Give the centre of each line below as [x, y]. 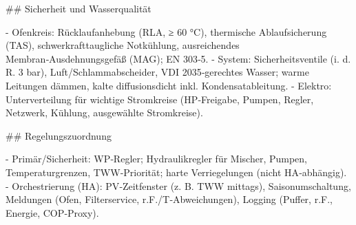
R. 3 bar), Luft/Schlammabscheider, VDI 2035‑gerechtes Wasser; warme [157, 72]
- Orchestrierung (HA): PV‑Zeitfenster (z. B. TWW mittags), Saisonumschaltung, [178, 185]
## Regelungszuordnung [59, 135]
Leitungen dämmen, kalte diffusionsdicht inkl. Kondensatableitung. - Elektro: [169, 85]
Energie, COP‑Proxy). [52, 212]
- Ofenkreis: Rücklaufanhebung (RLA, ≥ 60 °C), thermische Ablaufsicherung [166, 31]
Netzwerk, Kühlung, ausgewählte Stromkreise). [104, 112]
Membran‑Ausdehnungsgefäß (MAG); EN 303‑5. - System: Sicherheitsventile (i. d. [178, 58]
